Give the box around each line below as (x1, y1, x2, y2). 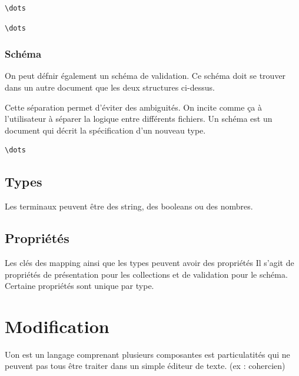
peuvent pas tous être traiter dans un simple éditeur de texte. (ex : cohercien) (5, 360, 285, 372)
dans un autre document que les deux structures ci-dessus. (5, 81, 215, 93)
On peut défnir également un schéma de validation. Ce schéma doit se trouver (5, 69, 286, 82)
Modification (5, 314, 109, 338)
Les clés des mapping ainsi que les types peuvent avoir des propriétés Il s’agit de (5, 256, 294, 268)
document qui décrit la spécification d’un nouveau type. (5, 124, 206, 136)
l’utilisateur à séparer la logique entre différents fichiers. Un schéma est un (5, 112, 273, 125)
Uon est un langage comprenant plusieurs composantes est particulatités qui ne (5, 348, 290, 360)
